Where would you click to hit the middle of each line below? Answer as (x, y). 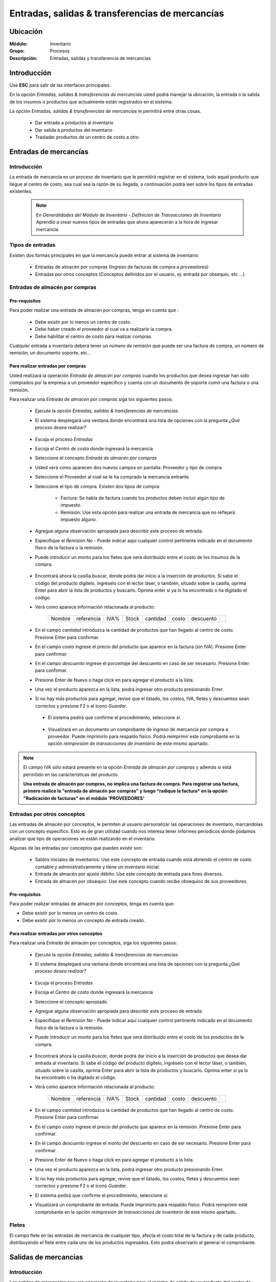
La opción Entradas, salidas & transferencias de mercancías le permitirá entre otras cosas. (105, 111)
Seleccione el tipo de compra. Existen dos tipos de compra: (98, 486)
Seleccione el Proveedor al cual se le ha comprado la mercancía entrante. (112, 477)
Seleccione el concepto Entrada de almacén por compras (96, 458)
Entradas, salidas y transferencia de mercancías (100, 58)
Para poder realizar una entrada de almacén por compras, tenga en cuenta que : (94, 310)
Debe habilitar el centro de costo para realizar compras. (94, 336)
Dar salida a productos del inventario (74, 130)
